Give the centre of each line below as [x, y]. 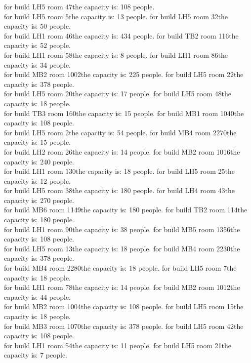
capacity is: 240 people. [39, 161]
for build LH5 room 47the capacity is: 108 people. [79, 6]
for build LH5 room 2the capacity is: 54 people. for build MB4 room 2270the [120, 132]
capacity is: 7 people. [36, 355]
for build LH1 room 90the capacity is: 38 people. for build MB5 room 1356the [122, 229]
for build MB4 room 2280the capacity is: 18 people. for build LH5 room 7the [120, 268]
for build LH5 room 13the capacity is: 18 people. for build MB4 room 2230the [122, 248]
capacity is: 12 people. [38, 181]
